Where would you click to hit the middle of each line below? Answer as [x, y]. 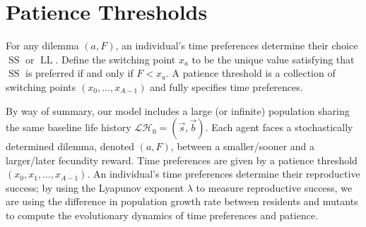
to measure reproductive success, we [274, 187]
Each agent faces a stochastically [282, 127]
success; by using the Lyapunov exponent [95, 187]
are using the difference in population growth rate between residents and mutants [182, 201]
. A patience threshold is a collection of [250, 73]
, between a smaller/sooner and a [243, 146]
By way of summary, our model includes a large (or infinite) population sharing [178, 110]
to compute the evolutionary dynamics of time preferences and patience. [162, 215]
